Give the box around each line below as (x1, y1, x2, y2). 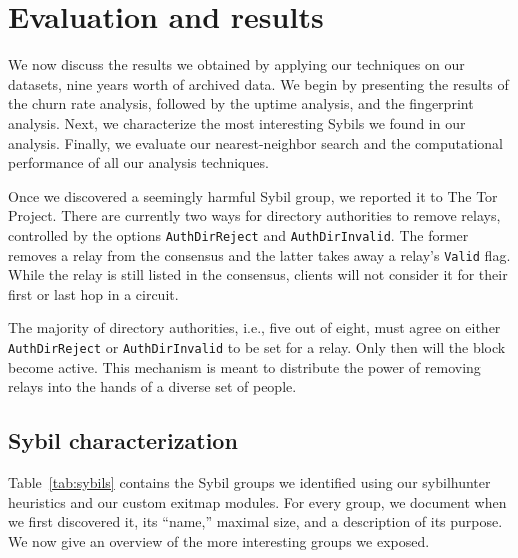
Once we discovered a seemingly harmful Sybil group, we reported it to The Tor (8, 185, 498, 206)
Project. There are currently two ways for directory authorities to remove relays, (8, 205, 501, 226)
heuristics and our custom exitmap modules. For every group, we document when (8, 491, 507, 512)
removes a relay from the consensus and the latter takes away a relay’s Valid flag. (8, 244, 511, 265)
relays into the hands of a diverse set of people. (8, 376, 297, 397)
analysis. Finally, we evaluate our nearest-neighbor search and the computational (8, 132, 503, 153)
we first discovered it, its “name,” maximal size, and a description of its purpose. (8, 511, 503, 532)
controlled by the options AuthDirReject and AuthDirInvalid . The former (8, 224, 469, 245)
